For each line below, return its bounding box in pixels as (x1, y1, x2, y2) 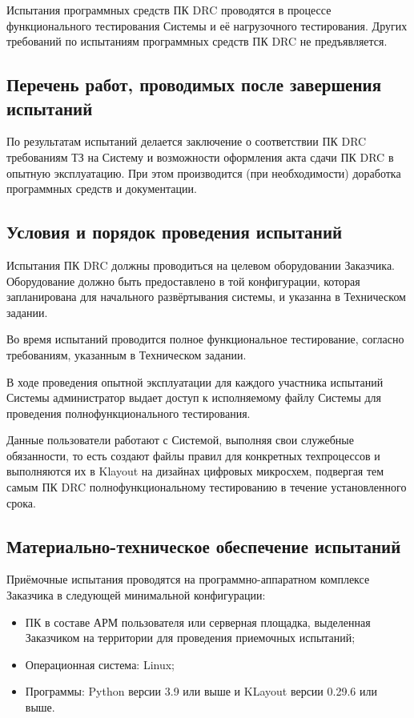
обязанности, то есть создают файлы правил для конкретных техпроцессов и (6, 447, 380, 463)
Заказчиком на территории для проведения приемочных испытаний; (25, 629, 356, 646)
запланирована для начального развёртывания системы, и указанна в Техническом (6, 288, 406, 305)
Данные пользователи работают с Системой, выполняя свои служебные (6, 431, 354, 448)
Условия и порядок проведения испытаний (6, 219, 343, 244)
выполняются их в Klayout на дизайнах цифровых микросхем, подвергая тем (6, 463, 384, 479)
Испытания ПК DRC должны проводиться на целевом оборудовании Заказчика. (6, 256, 396, 273)
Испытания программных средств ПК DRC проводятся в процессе (6, 2, 332, 18)
